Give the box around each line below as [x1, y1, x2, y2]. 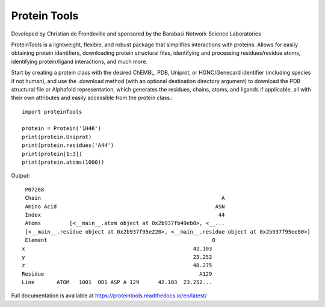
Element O [25, 237, 216, 244]
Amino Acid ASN [25, 203, 225, 210]
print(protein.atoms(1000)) [22, 159, 105, 166]
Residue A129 [22, 270, 212, 277]
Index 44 [25, 211, 225, 218]
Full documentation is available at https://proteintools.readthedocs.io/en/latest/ [11, 292, 207, 299]
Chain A [25, 194, 225, 202]
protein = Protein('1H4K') [22, 125, 102, 132]
